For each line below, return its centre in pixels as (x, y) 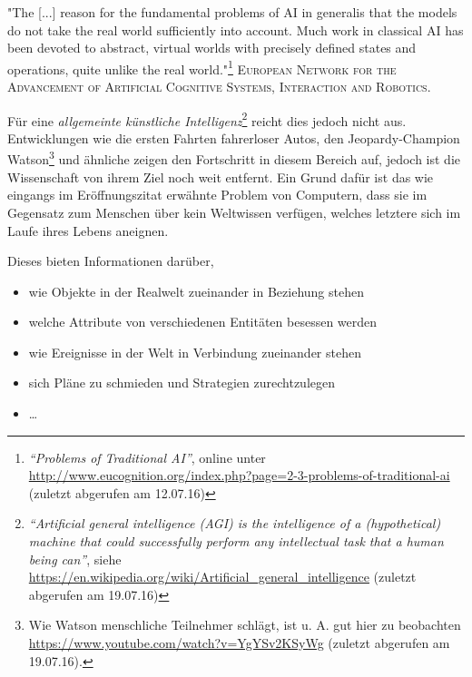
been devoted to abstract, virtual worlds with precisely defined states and (212, 48)
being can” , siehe (75, 559)
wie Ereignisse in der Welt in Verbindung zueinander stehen (195, 352)
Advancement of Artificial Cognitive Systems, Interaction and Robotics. (219, 87)
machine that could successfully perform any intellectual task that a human (236, 541)
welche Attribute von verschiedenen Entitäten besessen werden (203, 322)
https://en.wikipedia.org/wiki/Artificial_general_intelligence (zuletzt (222, 577)
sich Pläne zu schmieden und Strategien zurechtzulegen (182, 383)
